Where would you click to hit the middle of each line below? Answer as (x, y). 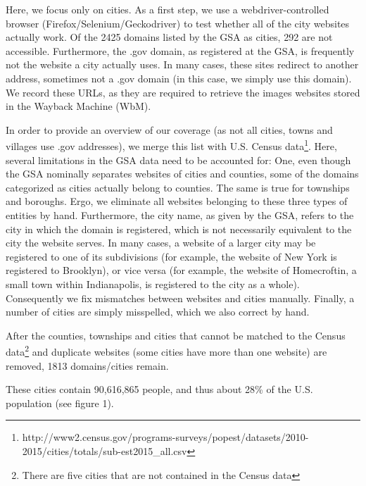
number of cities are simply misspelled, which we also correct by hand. (158, 312)
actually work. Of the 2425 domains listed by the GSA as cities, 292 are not (169, 37)
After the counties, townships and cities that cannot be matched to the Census (176, 335)
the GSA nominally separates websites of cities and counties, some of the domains (182, 174)
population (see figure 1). (60, 403)
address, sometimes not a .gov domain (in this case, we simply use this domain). (179, 78)
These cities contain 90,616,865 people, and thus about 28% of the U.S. (159, 389)
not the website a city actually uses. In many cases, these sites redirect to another (182, 64)
